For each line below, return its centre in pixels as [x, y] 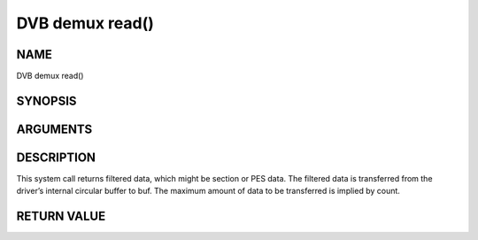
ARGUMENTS [54, 129]
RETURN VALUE [61, 217]
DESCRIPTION [56, 157]
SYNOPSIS [46, 101]
